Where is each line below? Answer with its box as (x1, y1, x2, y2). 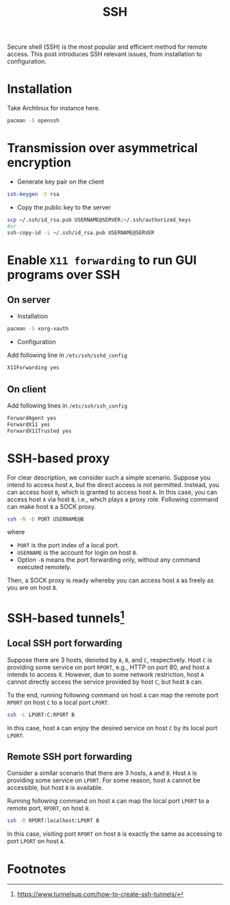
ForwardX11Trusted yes (7, 427, 72, 434)
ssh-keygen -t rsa (7, 190, 60, 197)
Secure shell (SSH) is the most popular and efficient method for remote (7, 42, 207, 51)
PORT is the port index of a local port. (16, 541, 120, 549)
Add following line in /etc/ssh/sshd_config (7, 351, 128, 360)
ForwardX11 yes (7, 421, 51, 428)
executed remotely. (16, 563, 72, 571)
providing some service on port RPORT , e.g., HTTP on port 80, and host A (7, 662, 210, 671)
